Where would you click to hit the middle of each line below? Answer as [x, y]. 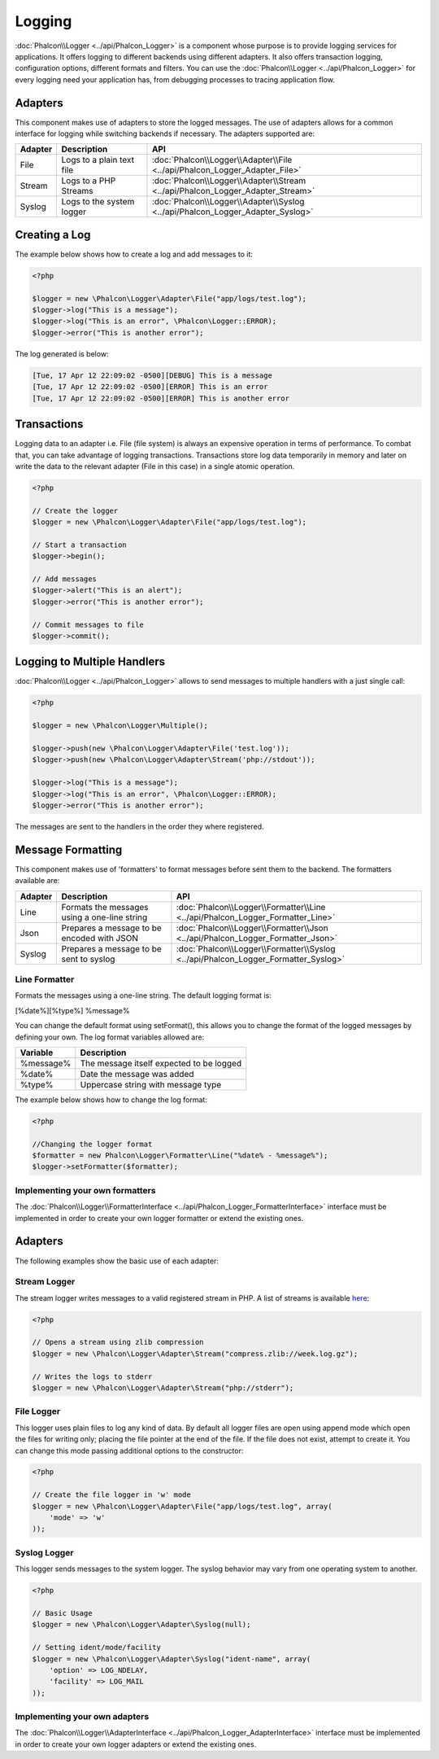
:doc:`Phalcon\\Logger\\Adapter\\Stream [229, 181]
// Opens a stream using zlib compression [118, 1342]
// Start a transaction [80, 545]
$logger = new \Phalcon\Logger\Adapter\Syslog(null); [141, 1625]
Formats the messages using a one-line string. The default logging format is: [143, 995]
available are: [37, 881]
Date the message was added [137, 1074]
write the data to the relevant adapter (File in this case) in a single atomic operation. [155, 466]
